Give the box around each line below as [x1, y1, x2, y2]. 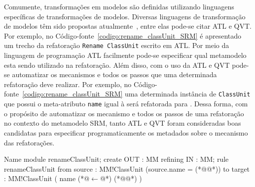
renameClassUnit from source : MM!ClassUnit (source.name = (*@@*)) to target [4, 163, 250, 174]
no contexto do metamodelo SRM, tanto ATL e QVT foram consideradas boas [4, 118, 241, 128]
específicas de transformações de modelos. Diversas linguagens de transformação [4, 11, 246, 21]
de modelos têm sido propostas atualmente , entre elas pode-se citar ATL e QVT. [4, 21, 252, 31]
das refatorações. [4, 137, 55, 147]
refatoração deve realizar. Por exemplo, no [4, 79, 132, 89]
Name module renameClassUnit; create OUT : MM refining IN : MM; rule [4, 154, 229, 164]
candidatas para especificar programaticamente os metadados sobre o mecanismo [4, 127, 248, 138]
